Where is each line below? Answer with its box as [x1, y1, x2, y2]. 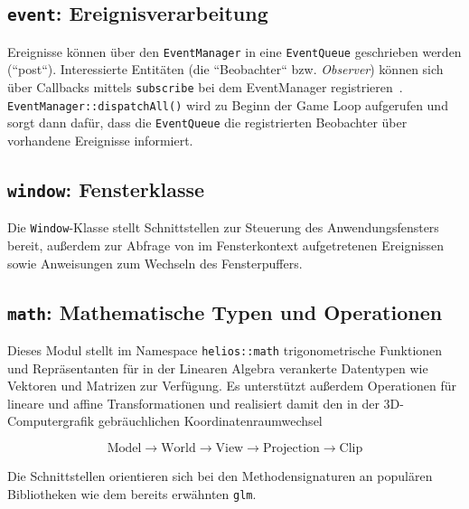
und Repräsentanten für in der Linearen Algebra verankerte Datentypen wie [7, 358, 428, 377]
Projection [262, 442, 320, 456]
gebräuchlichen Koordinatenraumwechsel [98, 411, 323, 430]
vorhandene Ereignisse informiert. [7, 131, 193, 149]
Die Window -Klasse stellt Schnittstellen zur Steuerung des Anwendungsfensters [7, 218, 439, 237]
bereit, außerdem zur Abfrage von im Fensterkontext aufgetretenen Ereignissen [7, 236, 445, 255]
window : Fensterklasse [7, 174, 205, 203]
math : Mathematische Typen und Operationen [7, 297, 443, 325]
